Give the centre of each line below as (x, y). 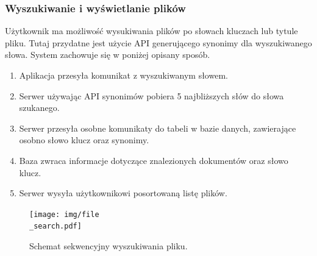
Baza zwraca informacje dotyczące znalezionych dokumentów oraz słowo (154, 160)
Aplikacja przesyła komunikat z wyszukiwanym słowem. (123, 75)
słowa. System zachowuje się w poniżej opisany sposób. (108, 55)
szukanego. (39, 108)
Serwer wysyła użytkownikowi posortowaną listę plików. (123, 193)
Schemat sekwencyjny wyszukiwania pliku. (109, 246)
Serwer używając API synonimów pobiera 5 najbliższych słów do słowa (151, 95)
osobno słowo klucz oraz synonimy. (84, 140)
